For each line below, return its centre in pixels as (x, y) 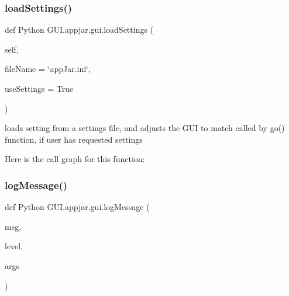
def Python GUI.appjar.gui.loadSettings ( (79, 30)
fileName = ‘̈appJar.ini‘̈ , (48, 69)
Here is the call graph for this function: (75, 159)
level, (14, 246)
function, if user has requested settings (74, 139)
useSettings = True (39, 88)
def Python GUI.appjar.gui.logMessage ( (77, 207)
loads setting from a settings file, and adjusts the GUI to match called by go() (145, 128)
